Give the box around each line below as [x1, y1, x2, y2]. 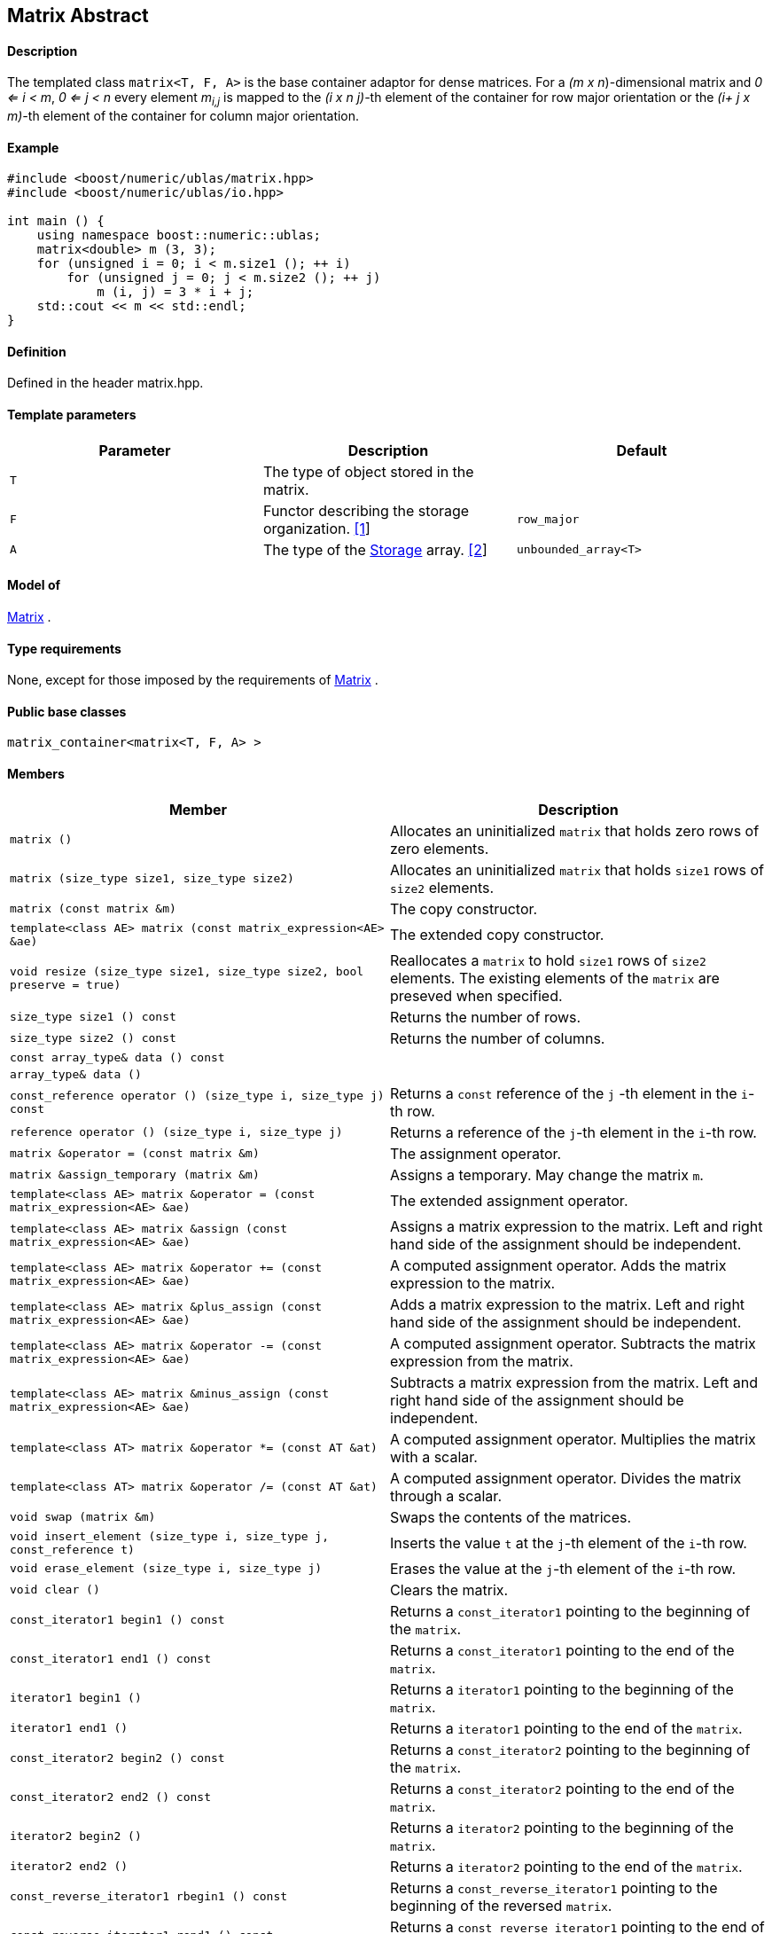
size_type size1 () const [10, 1010, 176, 1024]
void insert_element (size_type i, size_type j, [10, 1529, 330, 1543]
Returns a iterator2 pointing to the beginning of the [390, 1818, 734, 1836]
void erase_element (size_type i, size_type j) [10, 1562, 323, 1576]
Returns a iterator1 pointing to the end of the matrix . [390, 1719, 743, 1737]
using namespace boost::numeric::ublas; [36, 228, 322, 243]
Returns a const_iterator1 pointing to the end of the [390, 1640, 735, 1659]
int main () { [7, 214, 105, 229]
